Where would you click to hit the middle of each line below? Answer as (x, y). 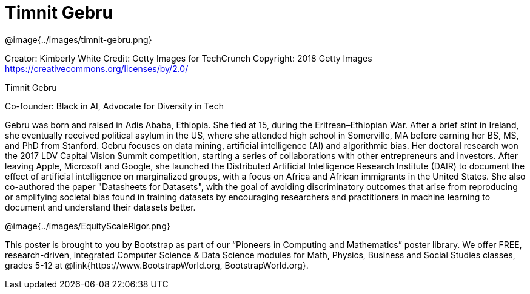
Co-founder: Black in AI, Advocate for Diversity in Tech (114, 106)
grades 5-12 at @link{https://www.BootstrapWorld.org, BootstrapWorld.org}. (157, 265)
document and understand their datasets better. (100, 207)
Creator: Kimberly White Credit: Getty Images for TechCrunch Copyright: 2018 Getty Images (189, 58)
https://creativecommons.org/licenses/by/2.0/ (97, 68)
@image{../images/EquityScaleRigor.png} (88, 226)
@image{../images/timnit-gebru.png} (79, 39)
